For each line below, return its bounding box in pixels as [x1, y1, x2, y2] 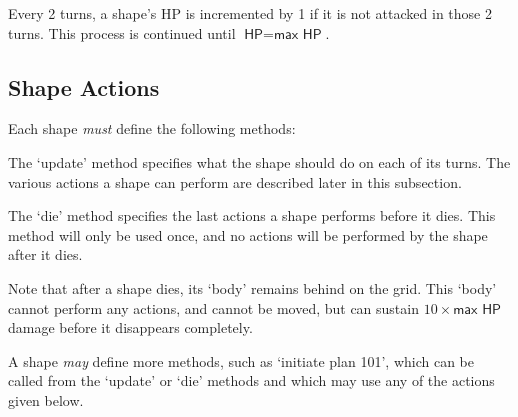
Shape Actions [8, 71, 160, 102]
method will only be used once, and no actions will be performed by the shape [8, 224, 488, 245]
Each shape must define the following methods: [8, 118, 296, 139]
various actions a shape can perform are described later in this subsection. [8, 171, 462, 192]
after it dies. [8, 244, 83, 265]
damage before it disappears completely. [8, 317, 253, 338]
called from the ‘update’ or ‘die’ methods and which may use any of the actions [8, 370, 495, 391]
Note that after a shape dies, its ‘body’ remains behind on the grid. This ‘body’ [8, 277, 497, 298]
